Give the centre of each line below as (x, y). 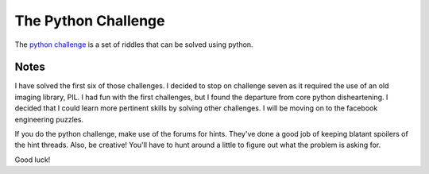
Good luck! (33, 160)
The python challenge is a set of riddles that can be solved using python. (134, 44)
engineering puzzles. (49, 119)
